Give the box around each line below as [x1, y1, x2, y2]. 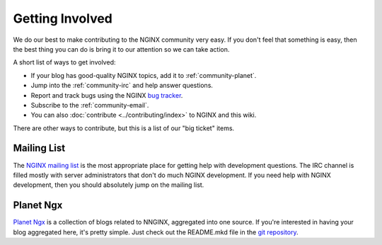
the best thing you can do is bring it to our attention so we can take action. [13, 45, 230, 53]
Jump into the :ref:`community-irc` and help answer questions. [30, 81, 214, 90]
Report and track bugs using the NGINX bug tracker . [30, 91, 183, 99]
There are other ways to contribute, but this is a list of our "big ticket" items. [13, 124, 235, 132]
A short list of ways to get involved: [13, 58, 116, 67]
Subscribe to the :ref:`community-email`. [30, 101, 149, 109]
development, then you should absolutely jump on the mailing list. [13, 181, 204, 189]
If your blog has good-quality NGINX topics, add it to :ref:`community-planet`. [30, 71, 257, 79]
